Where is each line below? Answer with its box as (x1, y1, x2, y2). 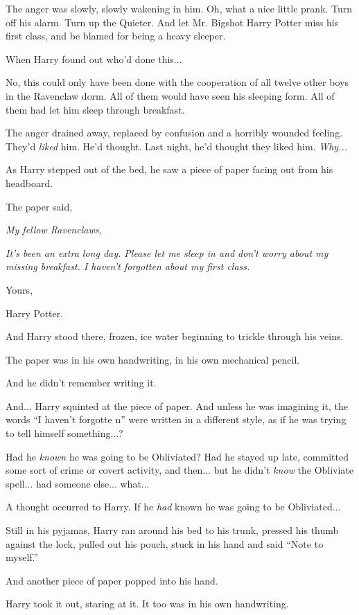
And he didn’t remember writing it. (6, 375, 157, 390)
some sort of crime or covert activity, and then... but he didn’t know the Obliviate (6, 463, 354, 477)
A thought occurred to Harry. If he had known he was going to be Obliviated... (6, 499, 341, 514)
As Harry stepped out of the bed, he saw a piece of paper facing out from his (6, 162, 333, 177)
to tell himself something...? (6, 426, 123, 440)
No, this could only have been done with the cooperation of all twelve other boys (6, 75, 349, 89)
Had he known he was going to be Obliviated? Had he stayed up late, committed (6, 449, 349, 463)
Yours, (6, 282, 33, 296)
